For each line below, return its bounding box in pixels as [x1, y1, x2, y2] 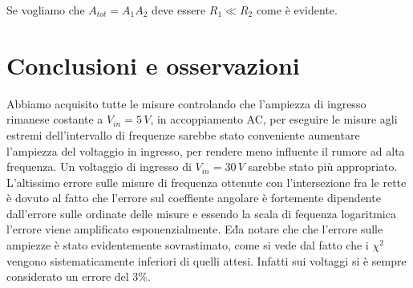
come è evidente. [256, 2, 338, 18]
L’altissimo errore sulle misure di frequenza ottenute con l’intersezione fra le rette [6, 173, 407, 190]
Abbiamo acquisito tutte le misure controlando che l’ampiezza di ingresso [6, 95, 366, 112]
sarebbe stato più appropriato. [248, 158, 398, 175]
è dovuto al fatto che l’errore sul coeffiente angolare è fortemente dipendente [6, 189, 381, 206]
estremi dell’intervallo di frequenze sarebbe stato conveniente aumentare [6, 126, 360, 143]
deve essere [152, 2, 206, 18]
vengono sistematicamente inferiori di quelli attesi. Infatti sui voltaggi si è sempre [6, 252, 407, 269]
